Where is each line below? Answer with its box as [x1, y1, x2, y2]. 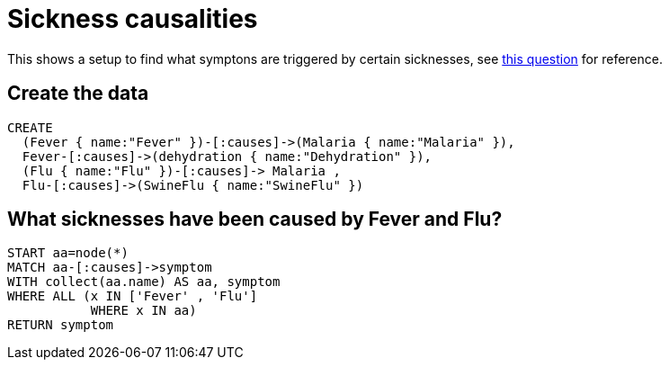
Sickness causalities [7, 4, 258, 34]
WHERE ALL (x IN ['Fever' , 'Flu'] [7, 289, 258, 304]
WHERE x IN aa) [90, 303, 197, 318]
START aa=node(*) [7, 246, 129, 261]
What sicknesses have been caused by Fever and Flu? [7, 208, 503, 231]
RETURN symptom [7, 318, 114, 333]
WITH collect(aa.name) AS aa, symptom [7, 274, 281, 290]
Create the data [7, 82, 149, 105]
